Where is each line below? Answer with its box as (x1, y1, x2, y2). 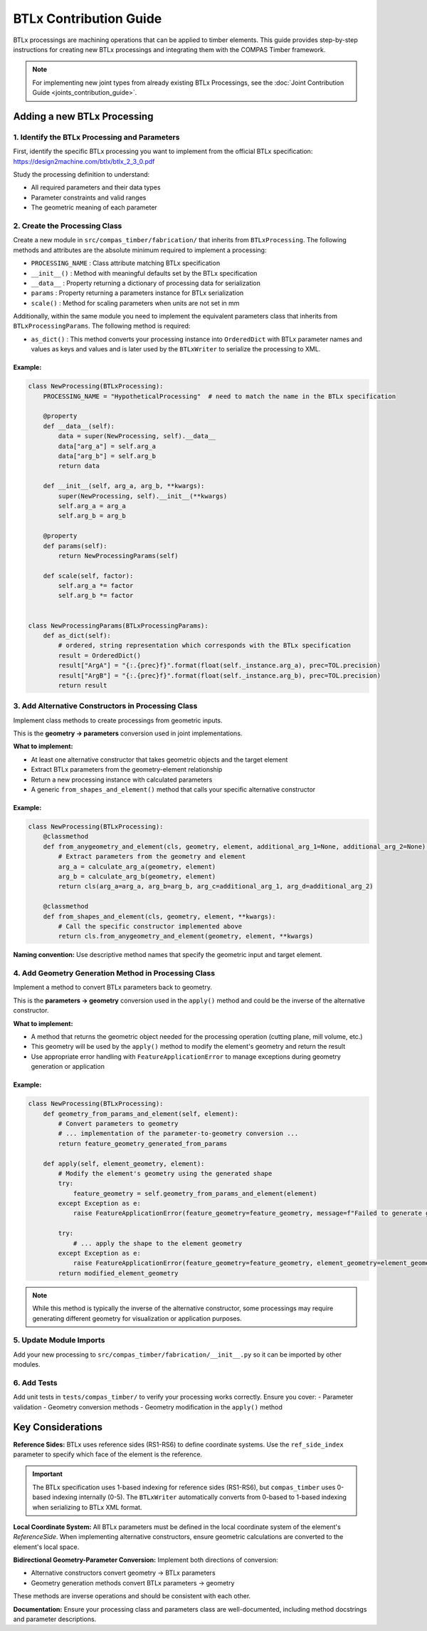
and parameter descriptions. (13, 1615, 97, 1624)
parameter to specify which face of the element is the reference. (13, 1450, 203, 1459)
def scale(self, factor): (43, 571, 134, 580)
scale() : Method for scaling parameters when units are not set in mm (31, 299, 240, 307)
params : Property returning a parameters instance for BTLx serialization (31, 289, 244, 297)
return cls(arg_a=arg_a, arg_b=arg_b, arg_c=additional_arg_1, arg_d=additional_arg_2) (58, 882, 374, 891)
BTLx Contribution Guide (13, 11, 162, 26)
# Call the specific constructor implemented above (58, 922, 243, 930)
